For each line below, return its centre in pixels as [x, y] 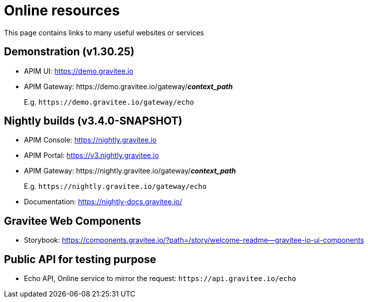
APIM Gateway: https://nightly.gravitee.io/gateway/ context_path [130, 171]
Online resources [62, 10]
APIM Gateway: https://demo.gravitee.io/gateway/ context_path [128, 86]
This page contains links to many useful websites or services [104, 32]
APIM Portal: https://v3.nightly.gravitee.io [92, 155]
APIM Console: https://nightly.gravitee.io [90, 140]
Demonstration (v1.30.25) [69, 52]
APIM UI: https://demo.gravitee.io [79, 71]
